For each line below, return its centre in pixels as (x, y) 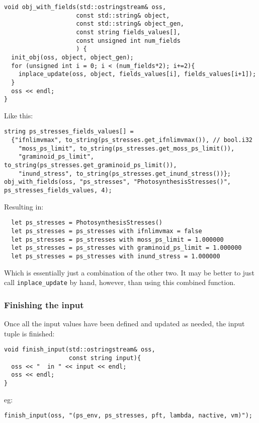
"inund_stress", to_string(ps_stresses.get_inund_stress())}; (125, 173)
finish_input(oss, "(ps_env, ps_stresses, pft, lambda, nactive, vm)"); (128, 416)
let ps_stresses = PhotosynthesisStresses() (87, 223)
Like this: (19, 115)
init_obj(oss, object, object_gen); (72, 57)
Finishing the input (44, 304)
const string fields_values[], (128, 32)
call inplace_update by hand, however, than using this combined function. (120, 282)
